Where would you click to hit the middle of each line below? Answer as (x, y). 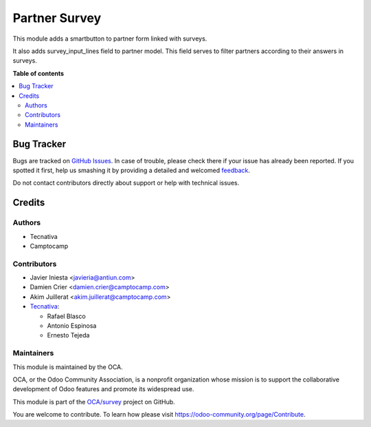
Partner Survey (57, 18)
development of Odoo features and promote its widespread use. (103, 389)
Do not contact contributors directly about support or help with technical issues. (126, 183)
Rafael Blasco (66, 316)
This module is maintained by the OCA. (68, 367)
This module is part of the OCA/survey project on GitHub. (94, 402)
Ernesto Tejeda (68, 335)
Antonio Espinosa (72, 326)
